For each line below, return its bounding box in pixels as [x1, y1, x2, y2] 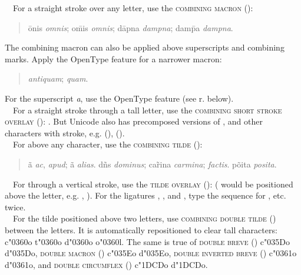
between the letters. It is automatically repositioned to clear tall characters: [5, 223, 277, 236]
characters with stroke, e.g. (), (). [5, 126, 125, 139]
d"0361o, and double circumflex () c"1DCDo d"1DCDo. [5, 258, 208, 270]
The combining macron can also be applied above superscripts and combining [5, 41, 285, 53]
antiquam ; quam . [28, 72, 88, 85]
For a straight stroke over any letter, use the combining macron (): [12, 2, 253, 14]
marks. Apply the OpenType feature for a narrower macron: [5, 52, 222, 65]
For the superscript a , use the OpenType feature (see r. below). [5, 92, 234, 104]
